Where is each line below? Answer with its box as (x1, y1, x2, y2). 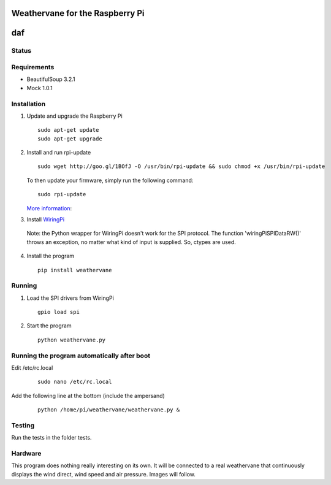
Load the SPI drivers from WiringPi (26, 294, 115, 302)
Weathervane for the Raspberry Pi (11, 8, 145, 18)
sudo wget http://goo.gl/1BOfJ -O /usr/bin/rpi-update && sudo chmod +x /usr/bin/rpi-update (37, 163, 325, 170)
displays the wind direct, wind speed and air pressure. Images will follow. (11, 470, 196, 478)
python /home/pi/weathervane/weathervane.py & (37, 407, 180, 413)
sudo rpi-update (37, 191, 86, 198)
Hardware (11, 449, 42, 458)
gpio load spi (37, 308, 80, 316)
